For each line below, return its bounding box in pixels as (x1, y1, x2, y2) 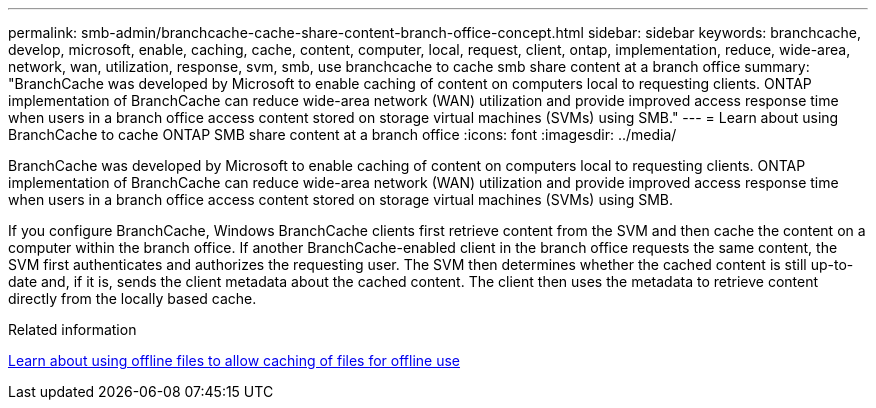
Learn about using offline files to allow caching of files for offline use (8, 352, 461, 369)
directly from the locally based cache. (8, 290, 257, 307)
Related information (8, 321, 137, 338)
